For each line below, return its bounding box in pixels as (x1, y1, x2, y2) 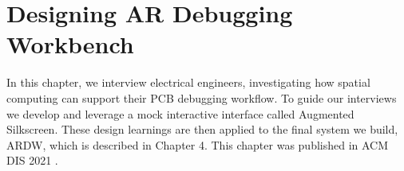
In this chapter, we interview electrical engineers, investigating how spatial (6, 74, 370, 91)
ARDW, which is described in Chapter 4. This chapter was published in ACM (6, 136, 389, 153)
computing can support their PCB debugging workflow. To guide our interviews (6, 89, 397, 106)
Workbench (6, 28, 134, 60)
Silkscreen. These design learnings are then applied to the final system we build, (6, 121, 398, 138)
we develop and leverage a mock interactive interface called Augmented (6, 105, 354, 122)
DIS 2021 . (6, 152, 58, 169)
